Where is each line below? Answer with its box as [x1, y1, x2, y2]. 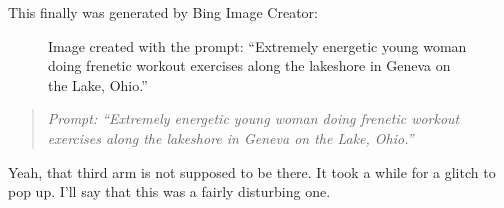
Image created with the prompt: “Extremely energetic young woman [48, 35, 467, 56]
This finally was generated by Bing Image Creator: [8, 2, 319, 22]
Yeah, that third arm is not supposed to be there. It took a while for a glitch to [8, 161, 496, 182]
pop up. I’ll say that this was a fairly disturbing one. [8, 181, 331, 202]
